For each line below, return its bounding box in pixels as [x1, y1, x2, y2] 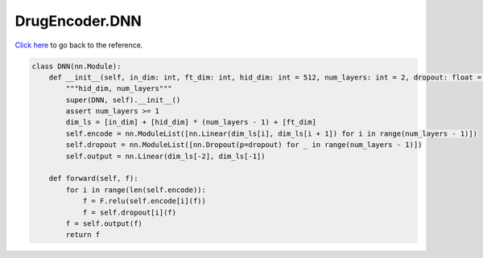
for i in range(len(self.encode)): [65, 185, 207, 195]
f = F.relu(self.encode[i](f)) [82, 197, 207, 206]
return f [65, 230, 101, 240]
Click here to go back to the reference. [14, 40, 143, 50]
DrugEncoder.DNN [14, 12, 142, 30]
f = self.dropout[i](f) [82, 207, 177, 217]
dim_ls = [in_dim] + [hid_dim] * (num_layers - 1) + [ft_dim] [65, 117, 317, 127]
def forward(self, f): [48, 174, 138, 183]
